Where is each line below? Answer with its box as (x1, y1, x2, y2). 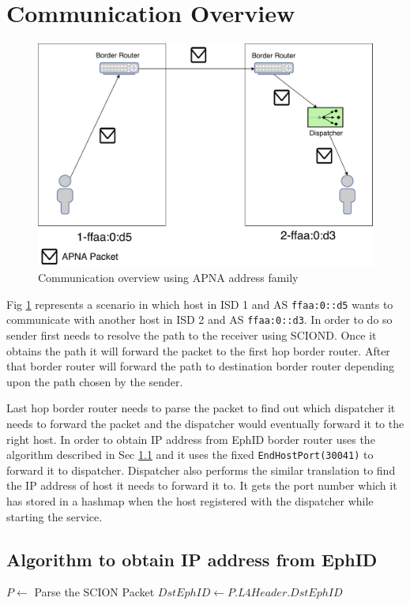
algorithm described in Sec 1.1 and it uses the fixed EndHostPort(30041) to (6, 446, 374, 463)
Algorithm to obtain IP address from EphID (6, 547, 378, 571)
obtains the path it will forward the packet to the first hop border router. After (6, 342, 390, 359)
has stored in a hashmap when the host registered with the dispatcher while (6, 493, 374, 509)
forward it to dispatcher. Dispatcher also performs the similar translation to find (6, 461, 396, 478)
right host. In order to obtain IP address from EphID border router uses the (6, 430, 375, 447)
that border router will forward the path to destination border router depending (6, 358, 394, 374)
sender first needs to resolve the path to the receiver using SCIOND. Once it (6, 327, 377, 344)
